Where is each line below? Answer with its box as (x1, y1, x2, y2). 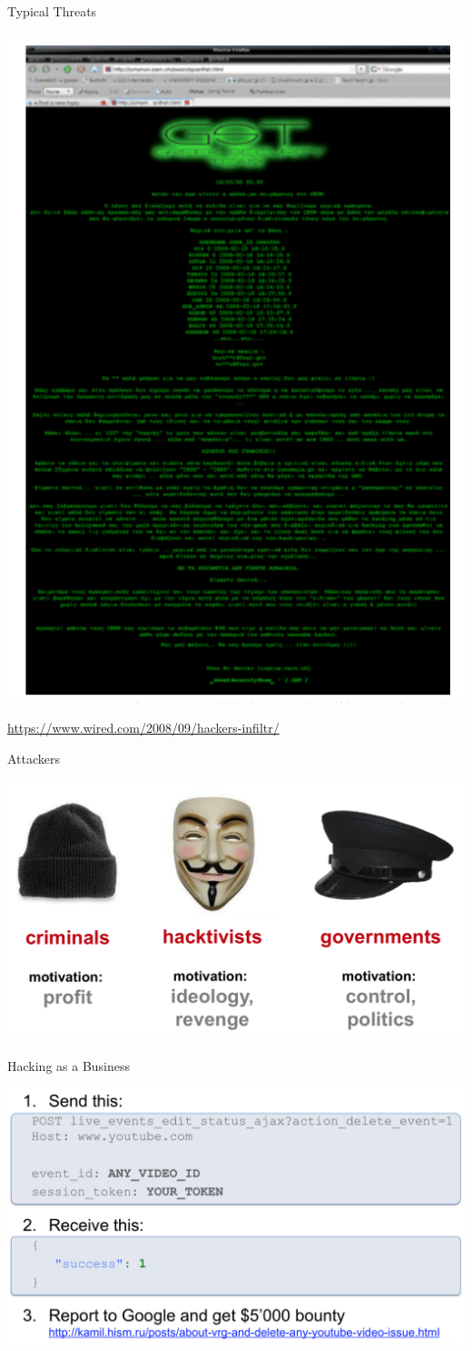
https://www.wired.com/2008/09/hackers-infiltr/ (7, 718, 280, 737)
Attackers (7, 749, 61, 768)
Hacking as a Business (7, 1056, 131, 1075)
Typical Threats (7, 2, 97, 20)
